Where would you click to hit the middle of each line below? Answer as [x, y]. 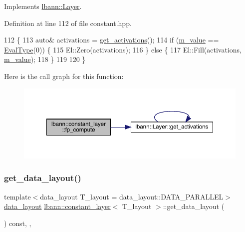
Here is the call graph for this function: [64, 76]
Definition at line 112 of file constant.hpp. [68, 23]
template [17, 196]
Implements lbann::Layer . [43, 6]
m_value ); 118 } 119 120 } [45, 59]
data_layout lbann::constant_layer [57, 206]
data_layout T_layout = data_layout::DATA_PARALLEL [132, 196]
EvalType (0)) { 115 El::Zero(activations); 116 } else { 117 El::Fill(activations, [123, 49]
